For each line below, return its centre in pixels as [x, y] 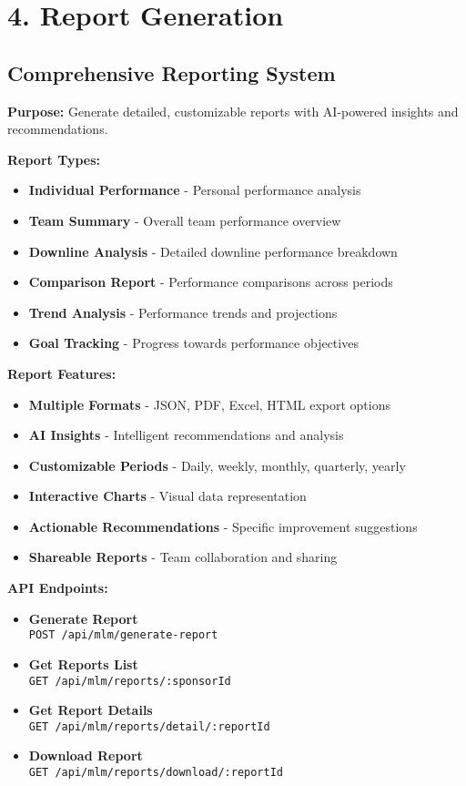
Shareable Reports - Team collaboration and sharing [183, 557]
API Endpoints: [58, 588]
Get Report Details [91, 710]
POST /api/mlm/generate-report [123, 635]
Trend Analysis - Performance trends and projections [183, 312]
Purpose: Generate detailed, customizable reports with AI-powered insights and [233, 111]
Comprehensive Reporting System [172, 72]
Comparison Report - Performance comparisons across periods [211, 282]
